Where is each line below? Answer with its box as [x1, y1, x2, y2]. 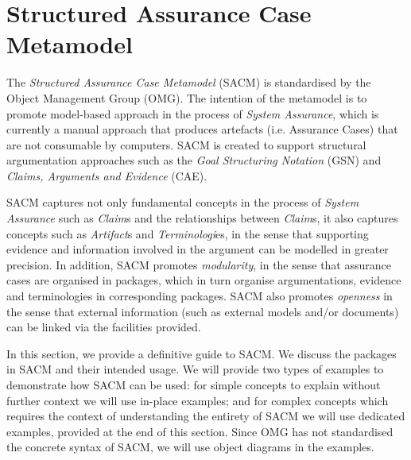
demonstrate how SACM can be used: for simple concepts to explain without [6, 377, 381, 392]
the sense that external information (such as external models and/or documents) [6, 303, 399, 319]
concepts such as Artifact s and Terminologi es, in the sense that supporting [6, 225, 369, 242]
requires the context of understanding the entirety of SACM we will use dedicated [6, 408, 405, 424]
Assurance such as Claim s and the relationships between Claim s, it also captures [6, 210, 398, 226]
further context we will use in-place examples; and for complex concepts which [6, 392, 389, 408]
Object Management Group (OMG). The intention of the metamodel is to [6, 89, 367, 106]
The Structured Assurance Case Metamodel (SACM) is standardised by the [6, 74, 371, 91]
